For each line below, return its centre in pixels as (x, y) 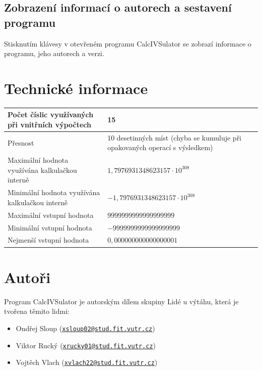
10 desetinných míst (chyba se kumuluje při (175, 137)
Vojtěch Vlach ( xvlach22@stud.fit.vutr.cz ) (87, 362)
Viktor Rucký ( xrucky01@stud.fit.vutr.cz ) (86, 345)
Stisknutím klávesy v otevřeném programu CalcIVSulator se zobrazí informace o (128, 43)
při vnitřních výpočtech (49, 124)
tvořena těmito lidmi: (37, 311)
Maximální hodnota (38, 160)
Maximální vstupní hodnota (51, 215)
